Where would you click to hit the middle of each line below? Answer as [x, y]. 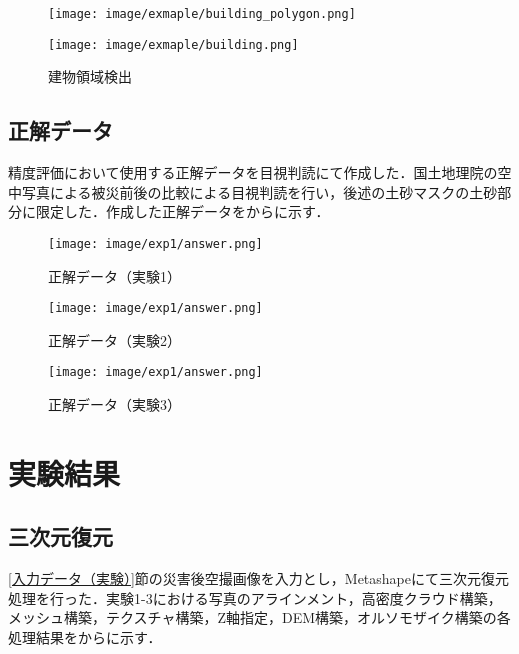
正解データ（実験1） [114, 275]
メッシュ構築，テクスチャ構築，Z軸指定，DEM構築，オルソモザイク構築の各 [259, 617]
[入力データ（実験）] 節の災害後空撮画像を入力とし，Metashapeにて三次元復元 [258, 578]
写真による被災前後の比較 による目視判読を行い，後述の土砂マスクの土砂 [259, 191]
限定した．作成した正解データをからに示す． [182, 211]
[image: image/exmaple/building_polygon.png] [202, 14]
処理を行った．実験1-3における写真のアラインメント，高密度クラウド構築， [255, 597]
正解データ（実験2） [114, 339]
